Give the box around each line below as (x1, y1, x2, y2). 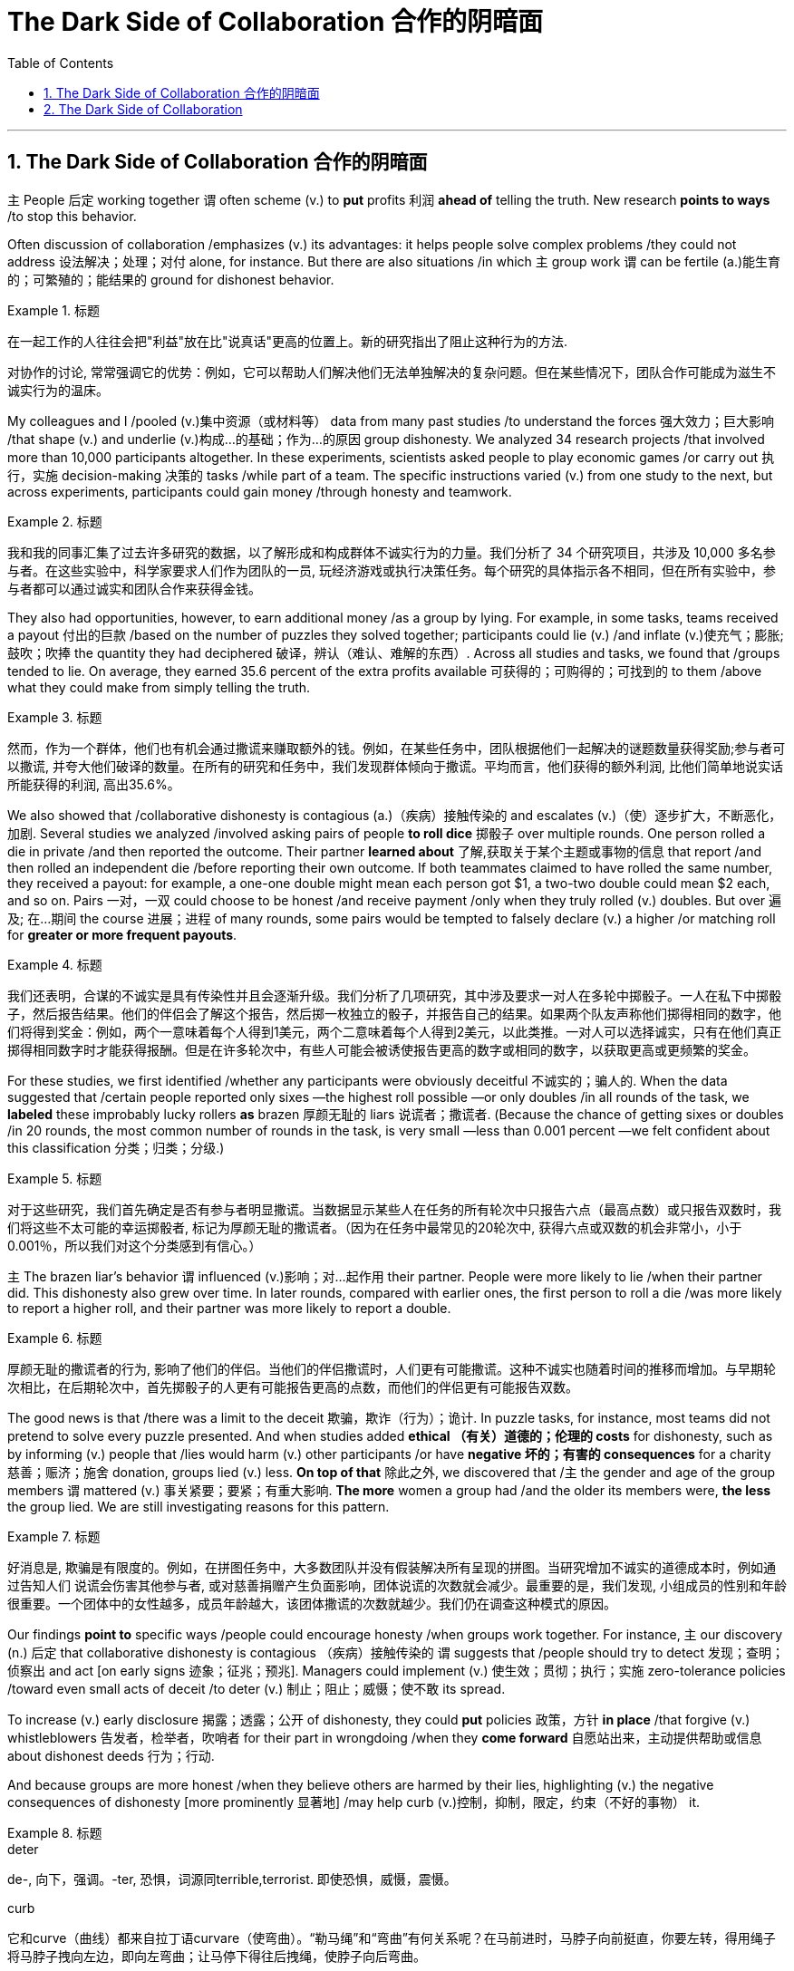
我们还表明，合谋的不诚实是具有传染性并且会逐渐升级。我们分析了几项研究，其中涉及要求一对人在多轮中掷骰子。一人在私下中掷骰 (7, 987, 781, 1003)
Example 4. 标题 (7, 956, 102, 972)
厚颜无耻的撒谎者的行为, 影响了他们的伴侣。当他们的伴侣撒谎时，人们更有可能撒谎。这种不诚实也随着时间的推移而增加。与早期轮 (7, 1360, 776, 1377)
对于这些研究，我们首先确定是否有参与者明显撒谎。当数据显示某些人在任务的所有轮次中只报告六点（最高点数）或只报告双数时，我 (7, 1201, 781, 1217)
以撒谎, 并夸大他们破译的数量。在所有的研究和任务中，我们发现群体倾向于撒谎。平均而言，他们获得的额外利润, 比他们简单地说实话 (7, 758, 783, 774)
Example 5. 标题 (7, 1170, 102, 1186)
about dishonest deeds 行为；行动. (7, 1747, 215, 1763)
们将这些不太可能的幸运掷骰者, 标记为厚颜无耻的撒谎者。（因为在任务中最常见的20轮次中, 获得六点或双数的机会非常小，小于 (7, 1219, 742, 1235)
